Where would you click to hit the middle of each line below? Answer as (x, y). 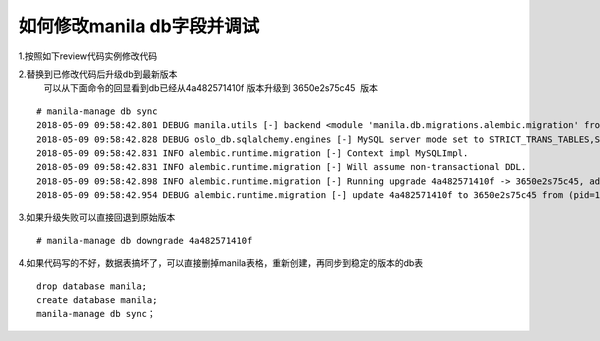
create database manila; (97, 300)
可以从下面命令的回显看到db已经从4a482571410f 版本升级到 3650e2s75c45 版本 (211, 88)
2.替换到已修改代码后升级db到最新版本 (98, 74)
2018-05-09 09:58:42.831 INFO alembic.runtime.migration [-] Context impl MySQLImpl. (252, 153)
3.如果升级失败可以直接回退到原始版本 (97, 217)
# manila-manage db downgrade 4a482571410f (144, 240)
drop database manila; (92, 286)
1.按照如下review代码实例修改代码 (88, 56)
